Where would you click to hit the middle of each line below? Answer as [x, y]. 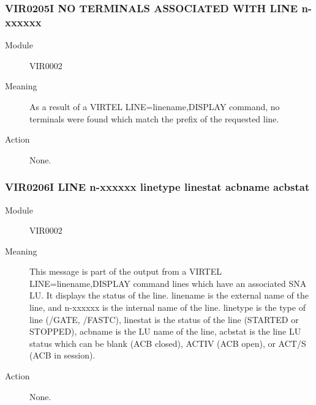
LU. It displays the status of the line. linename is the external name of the [169, 295]
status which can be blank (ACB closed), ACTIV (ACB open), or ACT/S [168, 343]
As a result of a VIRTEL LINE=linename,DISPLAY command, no [155, 106]
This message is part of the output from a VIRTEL [126, 271]
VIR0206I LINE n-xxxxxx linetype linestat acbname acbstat [157, 187]
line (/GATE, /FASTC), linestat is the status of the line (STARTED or [164, 319]
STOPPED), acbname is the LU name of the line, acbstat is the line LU [165, 331]
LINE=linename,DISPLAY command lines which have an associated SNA [168, 283]
